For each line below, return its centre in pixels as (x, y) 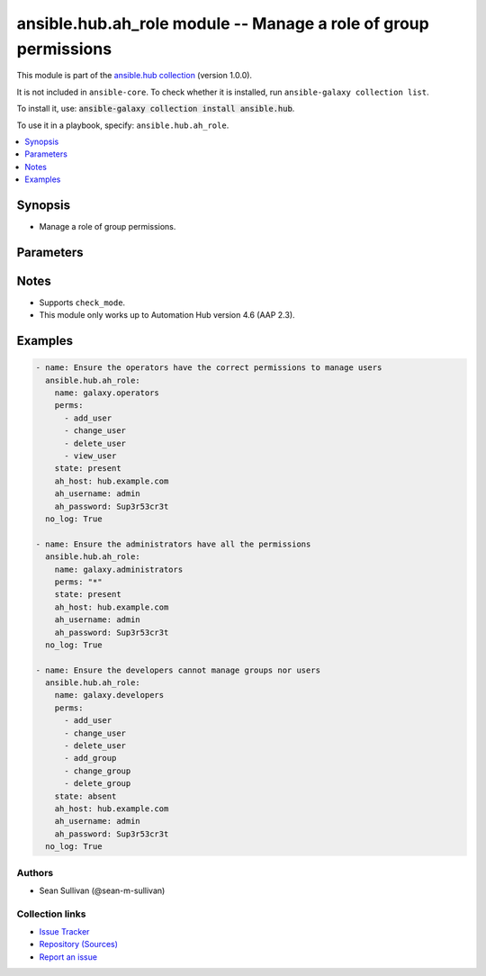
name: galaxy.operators (107, 393)
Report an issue (68, 957)
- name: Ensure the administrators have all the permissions (173, 544)
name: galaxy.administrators (119, 569)
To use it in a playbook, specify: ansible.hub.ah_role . (123, 125)
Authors (35, 872)
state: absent (85, 796)
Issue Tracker (64, 932)
